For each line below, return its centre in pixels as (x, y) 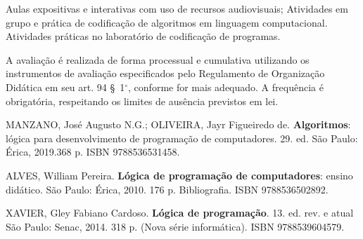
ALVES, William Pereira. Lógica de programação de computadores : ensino (179, 175)
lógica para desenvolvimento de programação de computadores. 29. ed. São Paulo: (182, 138)
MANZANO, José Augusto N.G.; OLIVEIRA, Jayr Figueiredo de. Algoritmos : (178, 124)
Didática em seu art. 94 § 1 (65, 87)
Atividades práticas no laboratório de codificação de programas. (143, 36)
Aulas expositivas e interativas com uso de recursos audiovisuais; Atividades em (177, 8)
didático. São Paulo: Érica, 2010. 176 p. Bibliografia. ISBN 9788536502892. (167, 189)
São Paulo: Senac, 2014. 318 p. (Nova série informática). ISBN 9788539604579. (175, 226)
